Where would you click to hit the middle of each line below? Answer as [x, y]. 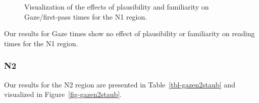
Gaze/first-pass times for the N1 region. [86, 16]
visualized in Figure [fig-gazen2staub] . [63, 94]
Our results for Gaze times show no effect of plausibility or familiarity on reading [129, 33]
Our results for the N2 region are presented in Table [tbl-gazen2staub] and [120, 84]
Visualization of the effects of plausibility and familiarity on [117, 7]
